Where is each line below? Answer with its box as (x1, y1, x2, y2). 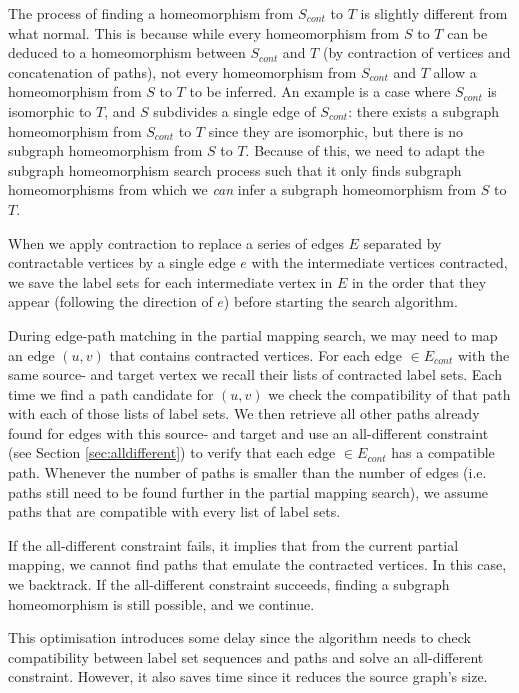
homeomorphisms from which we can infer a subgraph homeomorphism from (8, 179, 477, 200)
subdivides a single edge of (153, 100, 316, 121)
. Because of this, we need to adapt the (245, 140, 485, 161)
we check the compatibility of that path (268, 383, 511, 404)
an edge (8, 344, 55, 365)
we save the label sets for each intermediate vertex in (8, 271, 333, 292)
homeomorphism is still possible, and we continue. (8, 593, 315, 614)
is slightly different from (360, 3, 508, 23)
